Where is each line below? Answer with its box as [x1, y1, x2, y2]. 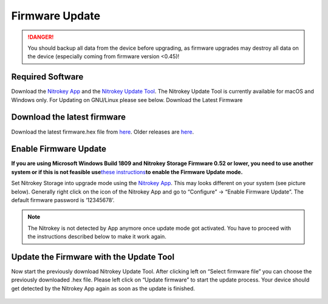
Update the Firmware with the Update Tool [11, 252, 175, 262]
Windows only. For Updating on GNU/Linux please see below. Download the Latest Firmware [11, 96, 243, 103]
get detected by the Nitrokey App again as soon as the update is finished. [11, 285, 196, 292]
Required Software [11, 72, 84, 82]
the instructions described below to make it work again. [27, 233, 166, 240]
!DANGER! [27, 33, 54, 41]
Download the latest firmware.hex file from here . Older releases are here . [11, 128, 194, 135]
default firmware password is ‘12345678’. [11, 197, 115, 203]
